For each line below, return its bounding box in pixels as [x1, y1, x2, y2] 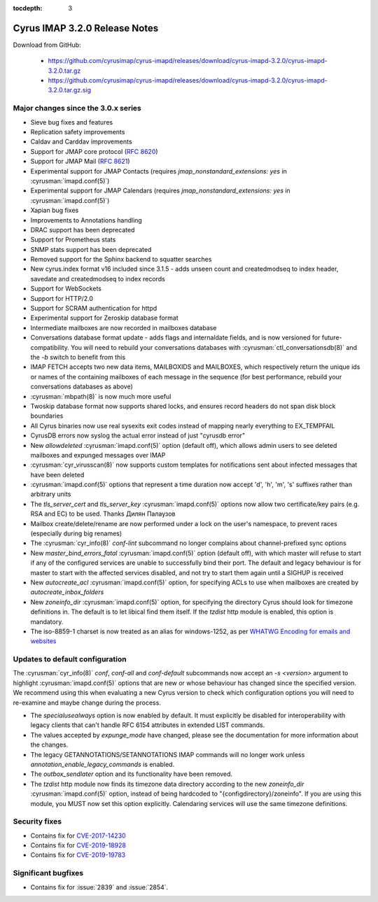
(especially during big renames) [30, 529, 122, 538]
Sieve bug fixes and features [30, 118, 113, 126]
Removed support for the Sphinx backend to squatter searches [30, 255, 212, 264]
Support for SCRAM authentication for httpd [30, 304, 157, 313]
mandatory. [30, 617, 64, 626]
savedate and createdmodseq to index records [30, 274, 166, 283]
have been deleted [30, 470, 85, 479]
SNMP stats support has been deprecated [30, 245, 152, 253]
